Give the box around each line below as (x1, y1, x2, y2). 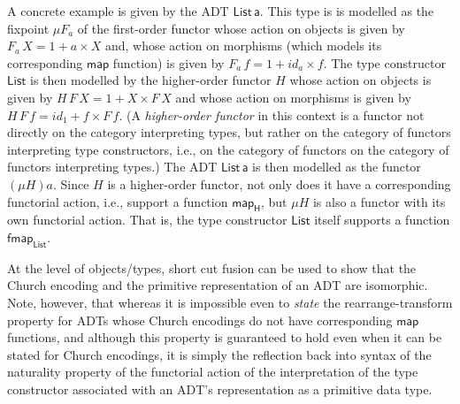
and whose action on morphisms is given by (175, 88, 411, 106)
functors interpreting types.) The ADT (7, 157, 218, 176)
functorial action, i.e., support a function (7, 192, 228, 210)
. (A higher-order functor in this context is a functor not (119, 105, 425, 124)
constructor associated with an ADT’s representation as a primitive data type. (7, 379, 433, 398)
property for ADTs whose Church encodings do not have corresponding (7, 310, 393, 329)
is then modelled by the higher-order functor (30, 71, 272, 89)
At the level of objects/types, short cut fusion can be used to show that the (7, 258, 417, 277)
